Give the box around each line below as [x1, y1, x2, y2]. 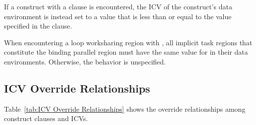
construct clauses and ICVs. [4, 113, 88, 124]
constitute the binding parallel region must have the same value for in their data [4, 47, 248, 57]
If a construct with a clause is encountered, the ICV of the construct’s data [4, 1, 232, 11]
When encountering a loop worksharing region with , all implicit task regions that [4, 37, 253, 47]
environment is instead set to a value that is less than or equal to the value [4, 11, 232, 21]
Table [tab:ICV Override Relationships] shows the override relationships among [4, 103, 246, 114]
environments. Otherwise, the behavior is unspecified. [4, 56, 166, 66]
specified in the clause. [4, 21, 72, 31]
